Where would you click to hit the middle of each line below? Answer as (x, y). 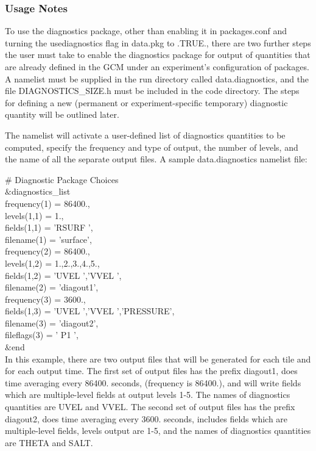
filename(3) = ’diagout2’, (52, 323)
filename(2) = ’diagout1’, (52, 287)
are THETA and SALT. (49, 442)
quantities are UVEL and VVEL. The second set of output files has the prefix (150, 407)
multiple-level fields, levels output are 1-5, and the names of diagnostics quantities (158, 431)
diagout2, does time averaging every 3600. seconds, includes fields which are (146, 418)
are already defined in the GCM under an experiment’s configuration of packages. (157, 67)
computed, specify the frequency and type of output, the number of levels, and (152, 147)
